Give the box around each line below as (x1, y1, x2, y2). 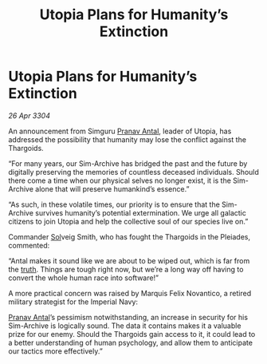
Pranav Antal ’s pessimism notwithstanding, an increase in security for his (8, 312, 249, 322)
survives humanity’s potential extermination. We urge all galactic (35, 208, 247, 217)
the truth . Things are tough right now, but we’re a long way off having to (8, 264, 244, 274)
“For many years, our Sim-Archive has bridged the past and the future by (8, 158, 248, 168)
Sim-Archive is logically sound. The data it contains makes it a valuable (8, 321, 241, 330)
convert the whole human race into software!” (8, 273, 159, 283)
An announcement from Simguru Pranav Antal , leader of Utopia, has (8, 126, 232, 136)
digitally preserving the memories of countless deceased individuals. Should (8, 167, 259, 176)
